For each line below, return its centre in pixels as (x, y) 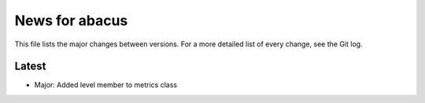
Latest (30, 66)
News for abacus (71, 20)
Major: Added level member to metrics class (105, 85)
